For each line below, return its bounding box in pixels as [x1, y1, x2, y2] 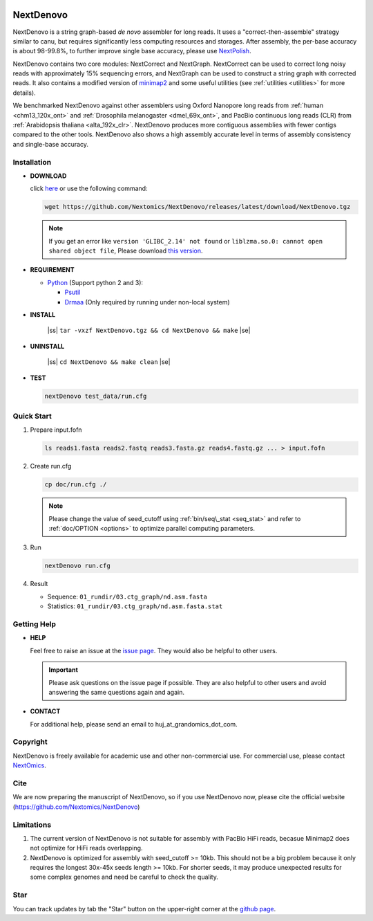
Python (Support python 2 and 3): [47, 278, 144, 286]
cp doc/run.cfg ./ [44, 481, 107, 489]
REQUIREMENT [30, 266, 75, 274]
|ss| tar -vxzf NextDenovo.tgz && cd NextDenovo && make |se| [47, 326, 251, 335]
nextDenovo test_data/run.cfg [44, 392, 147, 400]
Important [48, 666, 79, 674]
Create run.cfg [30, 462, 72, 471]
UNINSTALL [30, 342, 65, 350]
